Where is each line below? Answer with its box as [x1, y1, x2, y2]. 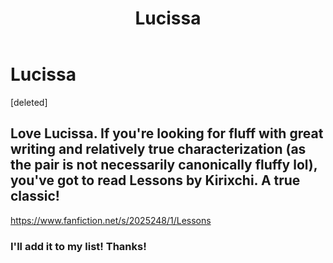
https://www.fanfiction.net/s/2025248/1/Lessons [10, 214, 212, 226]
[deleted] [10, 96, 48, 108]
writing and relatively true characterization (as [10, 141, 307, 158]
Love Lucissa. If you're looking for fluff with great [10, 125, 324, 142]
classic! [10, 188, 60, 205]
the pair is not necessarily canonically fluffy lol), [10, 157, 318, 174]
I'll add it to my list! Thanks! [10, 239, 147, 253]
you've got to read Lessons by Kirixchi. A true [10, 172, 301, 189]
